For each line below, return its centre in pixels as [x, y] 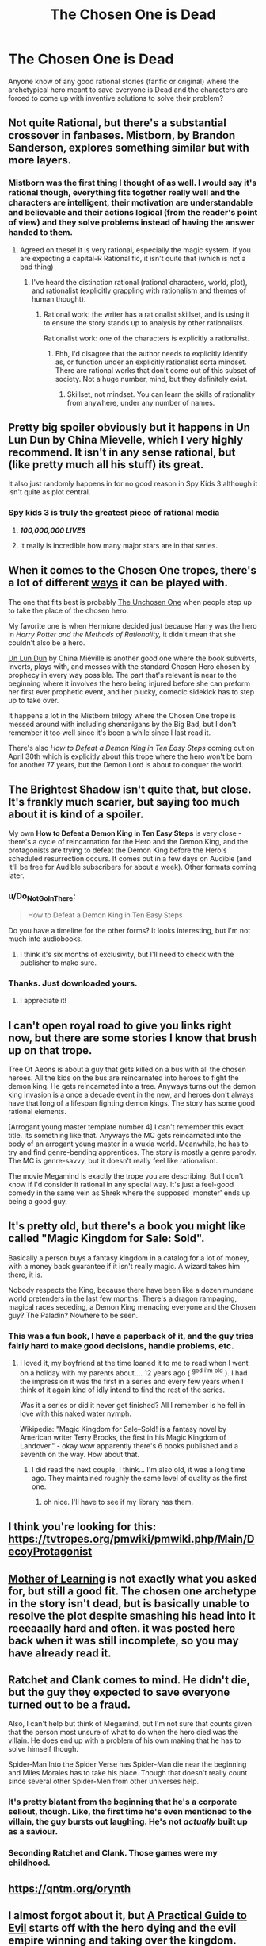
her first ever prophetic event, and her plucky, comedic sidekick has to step [131, 691]
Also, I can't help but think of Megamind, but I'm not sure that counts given [130, 1724]
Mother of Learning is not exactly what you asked [133, 1578]
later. [17, 875]
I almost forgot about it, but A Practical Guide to [128, 1915]
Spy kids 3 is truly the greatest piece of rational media [114, 513]
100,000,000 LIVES [53, 530]
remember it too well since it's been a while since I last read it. [110, 733]
